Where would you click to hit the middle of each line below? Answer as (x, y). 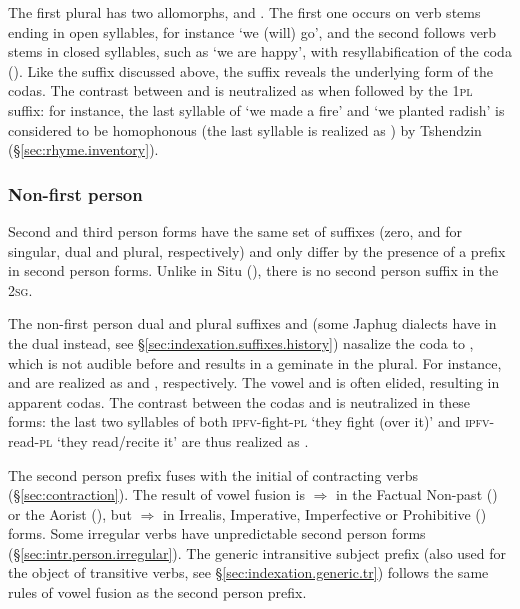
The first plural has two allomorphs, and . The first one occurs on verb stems (244, 12)
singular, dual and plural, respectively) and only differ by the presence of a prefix (257, 250)
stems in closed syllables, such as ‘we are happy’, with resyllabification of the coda (260, 51)
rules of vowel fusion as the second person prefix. (157, 592)
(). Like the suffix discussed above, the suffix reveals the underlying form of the (250, 70)
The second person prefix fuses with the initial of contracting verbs (213, 474)
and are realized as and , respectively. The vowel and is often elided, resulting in (254, 382)
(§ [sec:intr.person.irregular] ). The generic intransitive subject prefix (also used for (257, 552)
